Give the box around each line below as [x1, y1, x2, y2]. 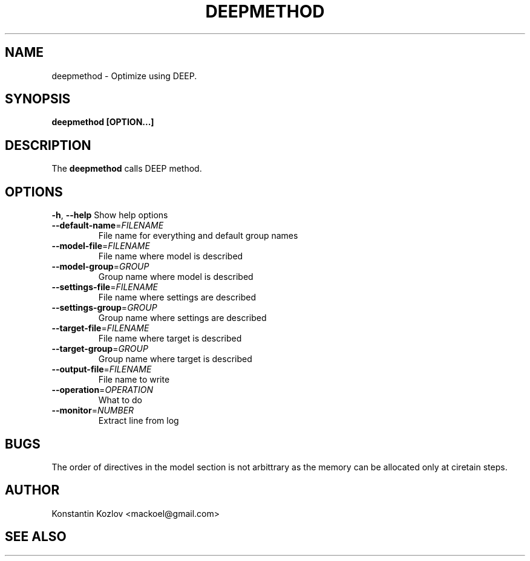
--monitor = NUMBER [51, 405, 134, 416]
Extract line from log [98, 415, 179, 426]
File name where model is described [98, 251, 243, 262]
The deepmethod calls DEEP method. [51, 163, 202, 174]
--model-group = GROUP [51, 261, 149, 272]
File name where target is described [98, 333, 242, 344]
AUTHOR [5, 482, 60, 498]
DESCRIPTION [5, 137, 91, 153]
